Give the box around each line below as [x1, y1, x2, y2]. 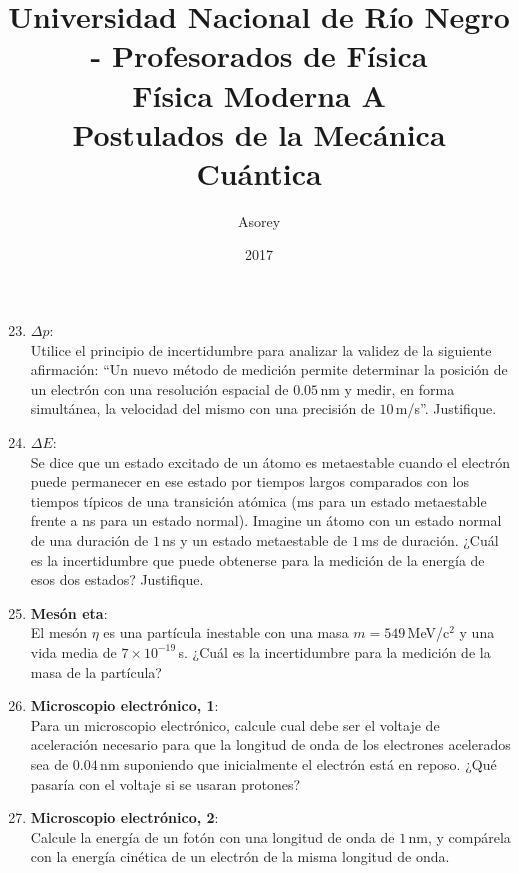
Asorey [237, 210, 281, 231]
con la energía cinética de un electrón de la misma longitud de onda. [30, 846, 450, 867]
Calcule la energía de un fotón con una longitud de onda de [30, 826, 395, 847]
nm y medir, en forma [320, 378, 455, 399]
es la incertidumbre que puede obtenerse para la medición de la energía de [30, 549, 485, 570]
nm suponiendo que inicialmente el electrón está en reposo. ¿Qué [100, 753, 497, 774]
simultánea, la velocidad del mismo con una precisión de [30, 398, 375, 419]
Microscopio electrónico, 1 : [30, 695, 219, 716]
